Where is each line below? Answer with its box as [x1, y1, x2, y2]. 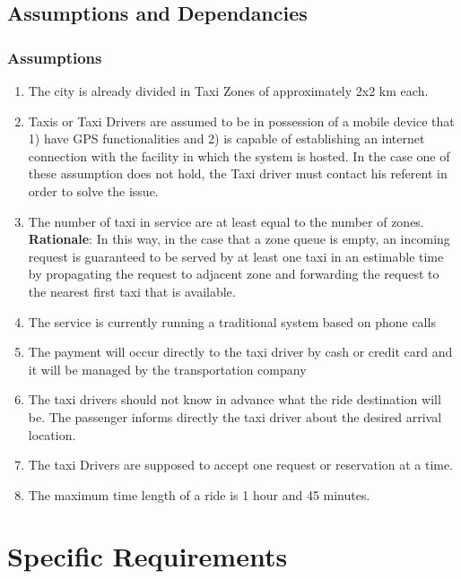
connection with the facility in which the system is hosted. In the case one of [28, 146, 450, 165]
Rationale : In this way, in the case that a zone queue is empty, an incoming [28, 229, 450, 248]
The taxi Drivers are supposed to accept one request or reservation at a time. [28, 455, 454, 474]
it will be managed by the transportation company [28, 359, 307, 378]
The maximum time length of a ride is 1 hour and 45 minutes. [28, 485, 370, 504]
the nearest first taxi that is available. [28, 281, 236, 300]
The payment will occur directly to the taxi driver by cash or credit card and [28, 342, 453, 361]
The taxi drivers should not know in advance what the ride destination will [28, 390, 441, 409]
